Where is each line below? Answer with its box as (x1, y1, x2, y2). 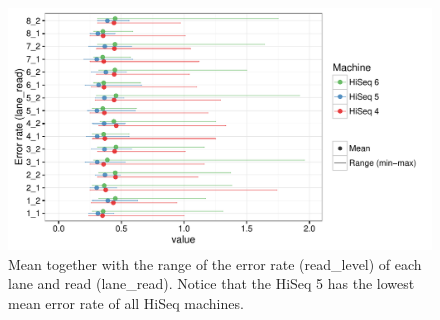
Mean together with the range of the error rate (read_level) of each (8, 253, 422, 274)
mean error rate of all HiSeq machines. (8, 293, 244, 313)
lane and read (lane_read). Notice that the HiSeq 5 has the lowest (8, 273, 415, 294)
